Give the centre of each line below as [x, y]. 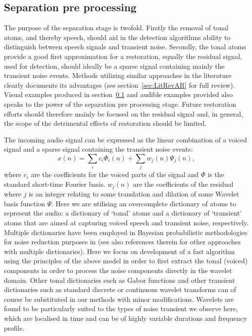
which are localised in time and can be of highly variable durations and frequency [126, 318]
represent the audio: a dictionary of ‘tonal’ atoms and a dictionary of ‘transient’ [123, 213]
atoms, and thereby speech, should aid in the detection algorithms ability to [117, 37]
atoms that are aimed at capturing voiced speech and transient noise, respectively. [126, 223]
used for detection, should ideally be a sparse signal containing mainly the [114, 66]
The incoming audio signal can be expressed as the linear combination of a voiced [126, 139]
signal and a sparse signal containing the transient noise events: [99, 149]
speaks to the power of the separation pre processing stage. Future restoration [120, 104]
